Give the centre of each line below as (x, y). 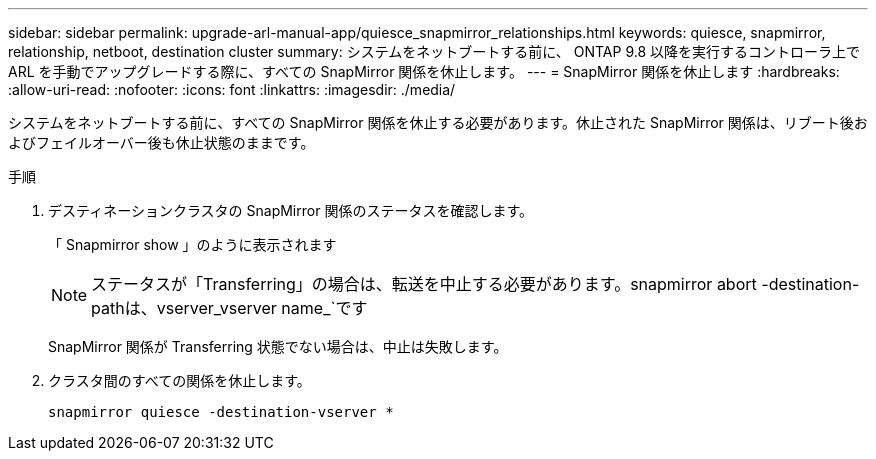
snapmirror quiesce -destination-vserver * (221, 412)
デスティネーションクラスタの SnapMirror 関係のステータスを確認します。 (290, 210)
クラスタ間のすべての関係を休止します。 (179, 380)
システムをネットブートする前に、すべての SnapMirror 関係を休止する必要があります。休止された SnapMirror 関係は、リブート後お (438, 122)
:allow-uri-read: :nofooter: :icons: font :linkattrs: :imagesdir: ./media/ (232, 89)
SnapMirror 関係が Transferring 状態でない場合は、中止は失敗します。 (278, 346)
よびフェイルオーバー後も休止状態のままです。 (161, 142)
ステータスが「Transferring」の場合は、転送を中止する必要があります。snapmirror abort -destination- (475, 284)
